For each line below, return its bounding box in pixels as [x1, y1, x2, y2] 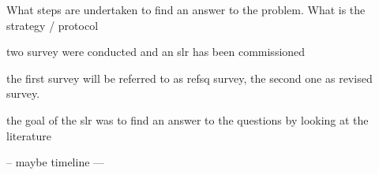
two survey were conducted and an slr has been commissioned [6, 43, 306, 60]
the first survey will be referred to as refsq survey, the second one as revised [6, 69, 373, 86]
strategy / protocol [6, 17, 99, 33]
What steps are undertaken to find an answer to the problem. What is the [6, 2, 366, 17]
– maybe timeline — [6, 154, 105, 170]
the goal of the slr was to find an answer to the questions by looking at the [6, 111, 369, 128]
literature [6, 127, 51, 143]
